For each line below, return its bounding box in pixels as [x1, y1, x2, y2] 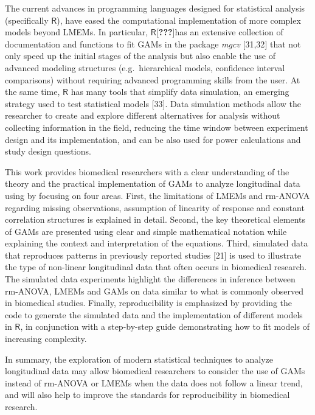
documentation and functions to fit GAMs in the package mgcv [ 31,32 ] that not [5, 37, 301, 50]
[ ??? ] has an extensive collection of [156, 26, 283, 38]
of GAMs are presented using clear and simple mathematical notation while [5, 225, 287, 237]
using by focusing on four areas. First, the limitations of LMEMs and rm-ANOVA [5, 189, 310, 201]
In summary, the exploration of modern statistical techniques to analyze [5, 352, 274, 365]
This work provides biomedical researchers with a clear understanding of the [5, 165, 289, 178]
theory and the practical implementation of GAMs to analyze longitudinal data [5, 177, 300, 190]
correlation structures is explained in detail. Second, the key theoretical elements [5, 213, 305, 226]
